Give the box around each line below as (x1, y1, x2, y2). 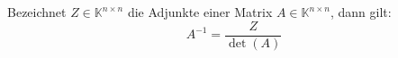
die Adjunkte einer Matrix (127, 3, 273, 21)
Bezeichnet (7, 3, 67, 21)
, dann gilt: (330, 3, 392, 21)
